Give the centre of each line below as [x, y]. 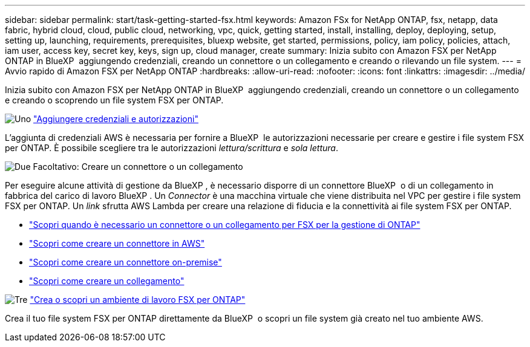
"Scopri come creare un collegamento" [107, 281]
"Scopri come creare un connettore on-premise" [126, 262]
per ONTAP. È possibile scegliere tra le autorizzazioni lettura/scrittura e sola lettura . [172, 148]
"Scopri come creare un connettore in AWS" [117, 243]
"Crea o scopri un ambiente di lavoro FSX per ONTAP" [138, 300]
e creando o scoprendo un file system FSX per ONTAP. [114, 100]
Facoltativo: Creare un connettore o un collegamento [138, 167]
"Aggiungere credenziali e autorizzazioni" [116, 119]
